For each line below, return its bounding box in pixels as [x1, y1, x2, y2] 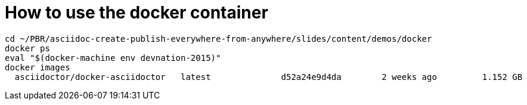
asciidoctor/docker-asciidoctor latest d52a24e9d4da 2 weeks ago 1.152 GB [14, 72, 523, 82]
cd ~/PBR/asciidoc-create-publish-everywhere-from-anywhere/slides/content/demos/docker [5, 33, 432, 44]
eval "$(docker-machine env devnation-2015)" [5, 52, 221, 63]
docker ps [5, 43, 50, 53]
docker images [5, 62, 70, 72]
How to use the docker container [5, 2, 268, 23]
